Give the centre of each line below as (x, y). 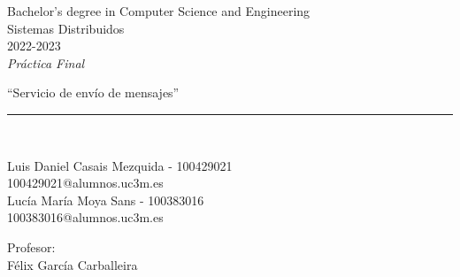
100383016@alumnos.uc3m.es (85, 217)
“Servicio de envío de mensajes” (93, 92)
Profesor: (31, 246)
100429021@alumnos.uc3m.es (85, 183)
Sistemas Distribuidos (66, 28)
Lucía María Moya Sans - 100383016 (106, 200)
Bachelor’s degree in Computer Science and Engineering (159, 11)
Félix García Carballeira (73, 264)
